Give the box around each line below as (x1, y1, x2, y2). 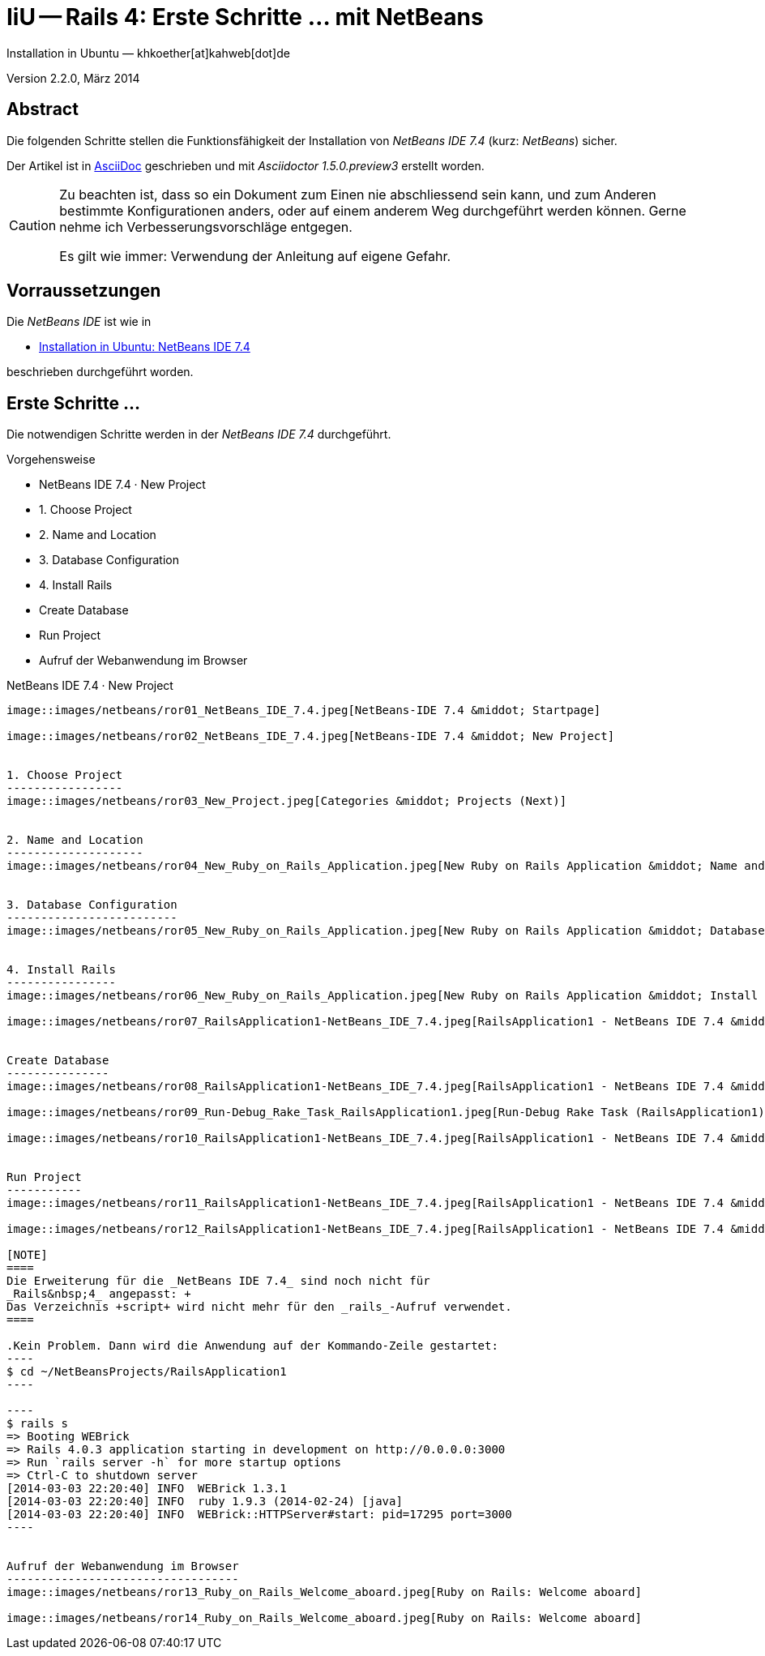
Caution (9, 216, 57, 233)
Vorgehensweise (6, 452, 96, 467)
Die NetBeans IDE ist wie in (6, 315, 152, 329)
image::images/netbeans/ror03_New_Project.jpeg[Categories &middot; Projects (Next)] (6, 794, 567, 808)
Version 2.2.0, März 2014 (6, 71, 140, 85)
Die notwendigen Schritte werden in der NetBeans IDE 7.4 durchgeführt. (6, 427, 391, 442)
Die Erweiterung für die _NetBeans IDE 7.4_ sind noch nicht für (6, 1274, 430, 1288)
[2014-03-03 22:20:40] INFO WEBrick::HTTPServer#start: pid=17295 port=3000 (6, 1508, 512, 1521)
